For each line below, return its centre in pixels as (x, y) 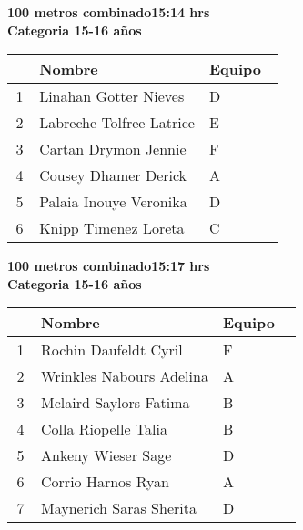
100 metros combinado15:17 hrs (109, 266)
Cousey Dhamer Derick (113, 175)
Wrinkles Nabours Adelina (125, 376)
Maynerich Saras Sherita (119, 508)
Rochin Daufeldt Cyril (112, 350)
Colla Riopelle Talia (104, 429)
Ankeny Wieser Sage (106, 455)
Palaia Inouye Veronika (113, 202)
